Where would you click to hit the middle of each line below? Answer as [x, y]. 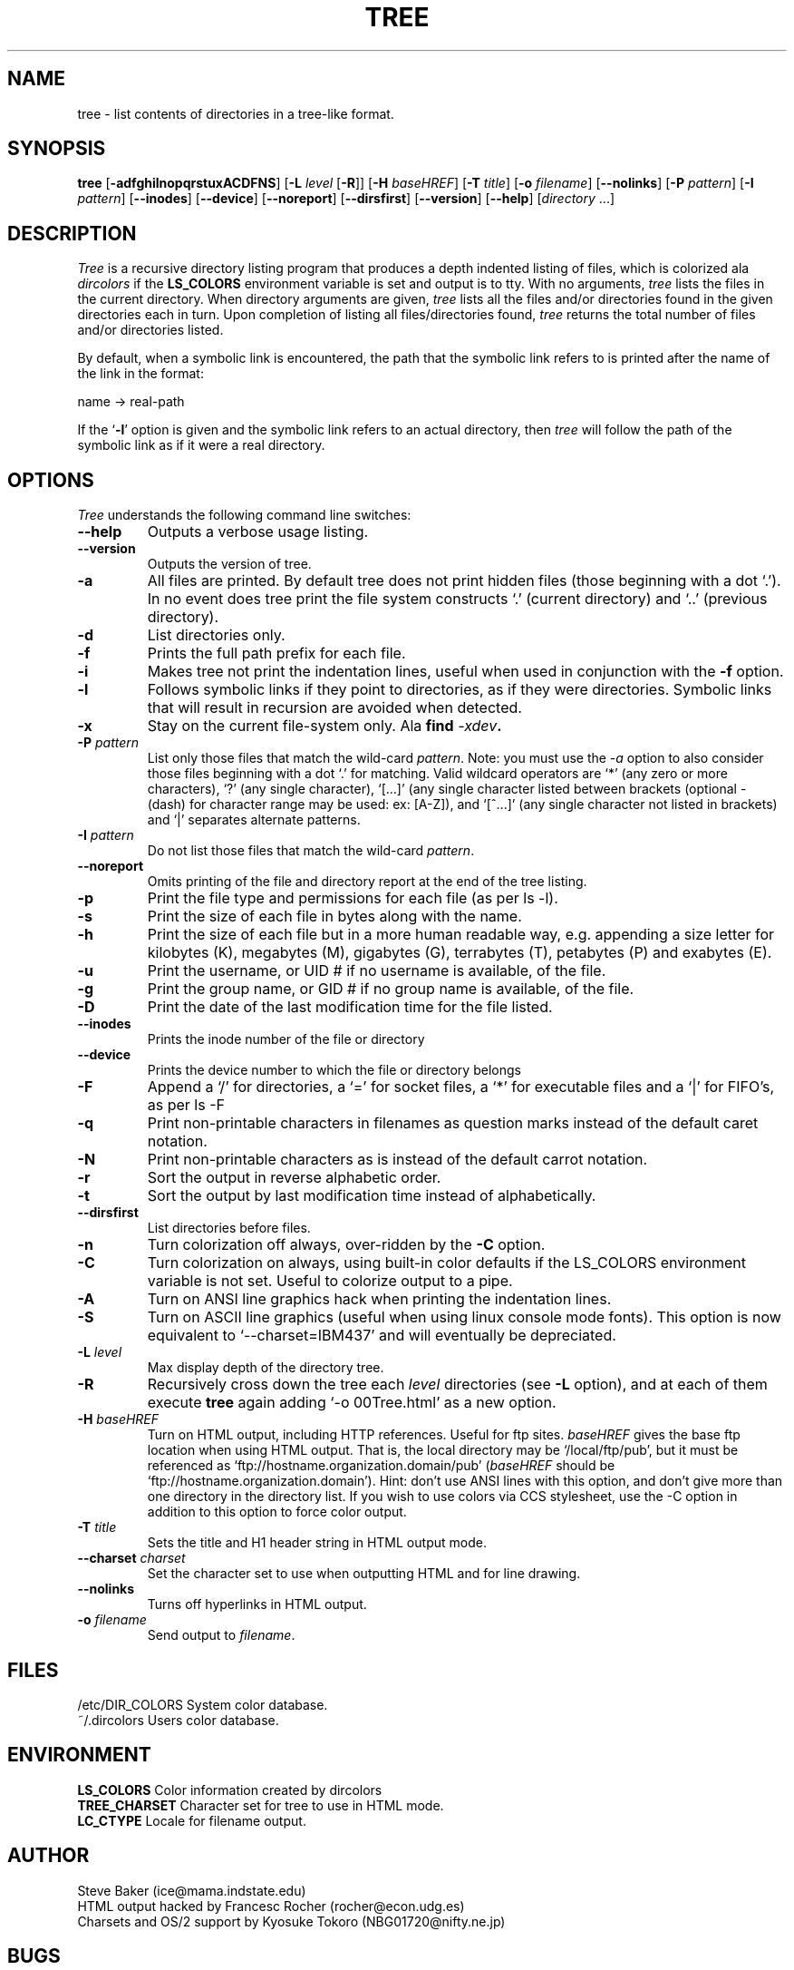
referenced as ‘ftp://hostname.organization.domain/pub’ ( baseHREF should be [381, 1466]
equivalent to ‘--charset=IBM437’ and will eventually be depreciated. [382, 1336]
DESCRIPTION [72, 233]
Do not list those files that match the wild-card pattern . [311, 851]
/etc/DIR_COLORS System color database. [203, 1704]
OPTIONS [51, 480]
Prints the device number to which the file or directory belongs [334, 1070]
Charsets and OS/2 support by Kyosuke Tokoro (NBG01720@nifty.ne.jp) [291, 1921]
